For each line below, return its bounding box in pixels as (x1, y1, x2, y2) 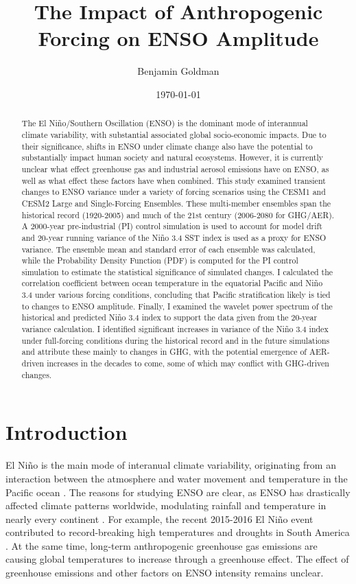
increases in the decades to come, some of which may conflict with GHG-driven (47, 358, 329, 369)
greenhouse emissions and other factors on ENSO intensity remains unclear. (5, 565, 324, 580)
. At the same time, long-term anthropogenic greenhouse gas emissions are (5, 538, 318, 552)
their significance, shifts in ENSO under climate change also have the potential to (21, 140, 313, 152)
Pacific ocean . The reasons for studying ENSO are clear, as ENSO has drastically (5, 484, 351, 499)
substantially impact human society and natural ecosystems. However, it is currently (21, 152, 324, 163)
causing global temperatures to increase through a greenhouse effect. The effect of (5, 552, 349, 566)
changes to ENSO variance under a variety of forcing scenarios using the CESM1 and (21, 186, 326, 198)
